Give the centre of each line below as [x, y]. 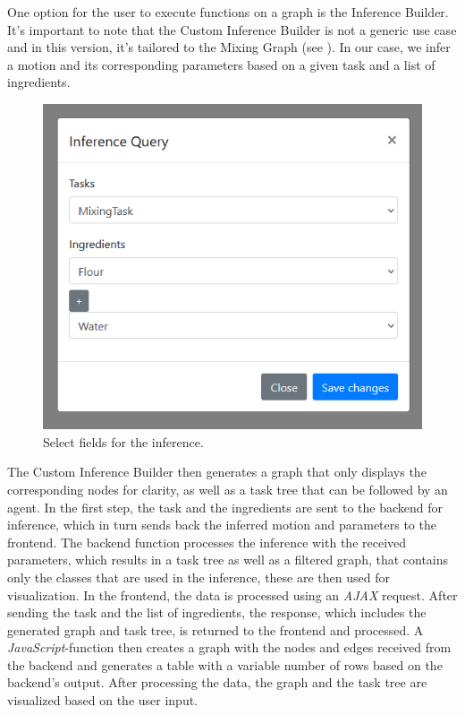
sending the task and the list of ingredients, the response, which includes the [217, 612]
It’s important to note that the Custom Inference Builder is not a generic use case [232, 29]
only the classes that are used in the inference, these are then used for [199, 577]
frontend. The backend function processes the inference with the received [207, 542]
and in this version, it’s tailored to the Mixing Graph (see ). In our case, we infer [229, 47]
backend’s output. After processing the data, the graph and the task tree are [217, 682]
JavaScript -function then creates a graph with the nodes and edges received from [229, 647]
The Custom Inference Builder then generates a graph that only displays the [217, 472]
